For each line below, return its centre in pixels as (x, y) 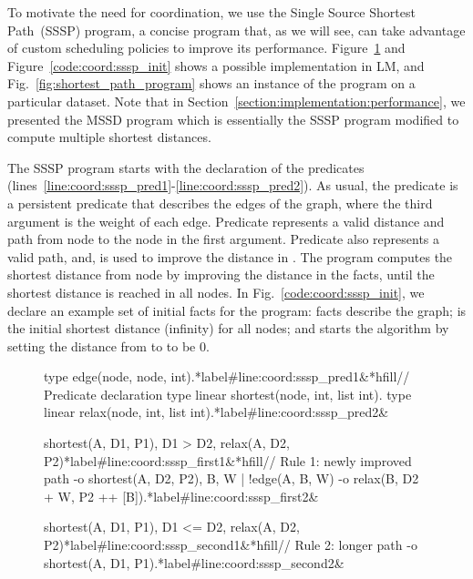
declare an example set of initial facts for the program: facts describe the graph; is (237, 310)
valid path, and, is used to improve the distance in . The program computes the (230, 256)
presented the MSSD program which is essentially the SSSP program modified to (233, 119)
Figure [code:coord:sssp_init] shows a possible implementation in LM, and (216, 65)
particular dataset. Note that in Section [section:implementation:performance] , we (236, 101)
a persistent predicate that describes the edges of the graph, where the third (220, 203)
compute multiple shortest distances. (109, 137)
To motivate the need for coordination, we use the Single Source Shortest (211, 12)
